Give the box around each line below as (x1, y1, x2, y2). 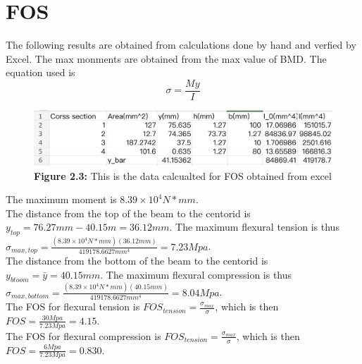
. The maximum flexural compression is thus (100, 267, 292, 281)
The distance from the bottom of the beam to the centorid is (6, 253, 268, 267)
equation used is (6, 65, 75, 80)
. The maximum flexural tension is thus (169, 219, 339, 234)
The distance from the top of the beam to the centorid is (6, 205, 251, 220)
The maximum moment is (6, 192, 117, 207)
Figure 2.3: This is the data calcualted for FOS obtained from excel (34, 168, 332, 183)
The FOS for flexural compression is (6, 328, 161, 343)
